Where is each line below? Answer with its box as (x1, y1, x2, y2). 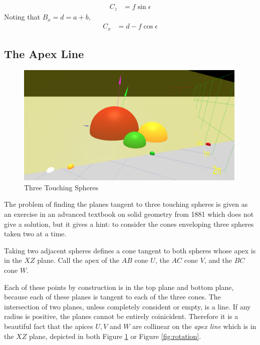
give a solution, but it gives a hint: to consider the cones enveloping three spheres (4, 218, 254, 229)
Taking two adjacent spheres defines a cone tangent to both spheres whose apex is (4, 245, 256, 255)
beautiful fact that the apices (4, 321, 93, 331)
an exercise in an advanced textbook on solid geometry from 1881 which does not (4, 209, 254, 219)
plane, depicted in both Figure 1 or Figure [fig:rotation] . (29, 330, 201, 341)
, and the (204, 255, 232, 265)
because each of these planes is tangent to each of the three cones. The (4, 291, 221, 302)
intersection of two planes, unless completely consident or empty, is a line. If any (4, 301, 251, 311)
